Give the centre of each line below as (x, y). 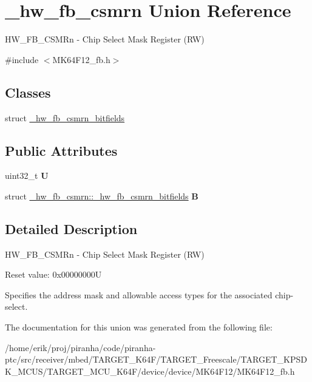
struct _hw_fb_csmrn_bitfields (65, 117)
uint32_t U (27, 176)
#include (22, 59)
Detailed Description (71, 228)
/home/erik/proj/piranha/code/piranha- (80, 347)
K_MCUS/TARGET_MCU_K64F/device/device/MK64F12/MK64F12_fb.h (150, 371)
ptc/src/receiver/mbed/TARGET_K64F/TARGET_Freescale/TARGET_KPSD (156, 359)
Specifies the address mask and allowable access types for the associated (139, 294)
